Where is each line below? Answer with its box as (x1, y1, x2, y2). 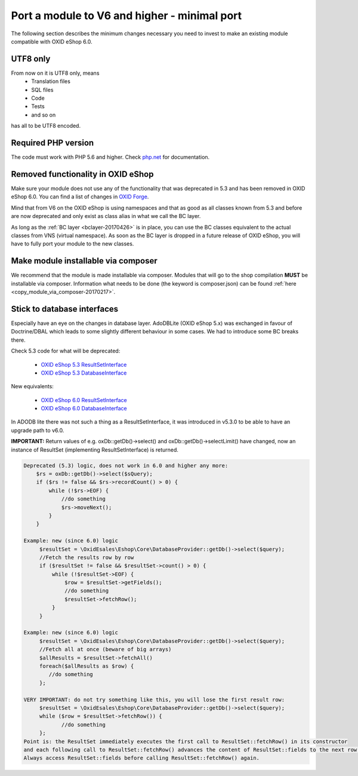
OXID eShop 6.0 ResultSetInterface (41, 396, 128, 403)
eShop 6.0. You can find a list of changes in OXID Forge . (11, 193, 149, 200)
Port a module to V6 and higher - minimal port (11, 9, 242, 22)
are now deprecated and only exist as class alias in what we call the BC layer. (11, 213, 201, 220)
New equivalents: (11, 383, 54, 390)
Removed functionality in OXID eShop (11, 169, 154, 179)
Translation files (31, 78, 71, 85)
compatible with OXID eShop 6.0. (11, 38, 92, 45)
